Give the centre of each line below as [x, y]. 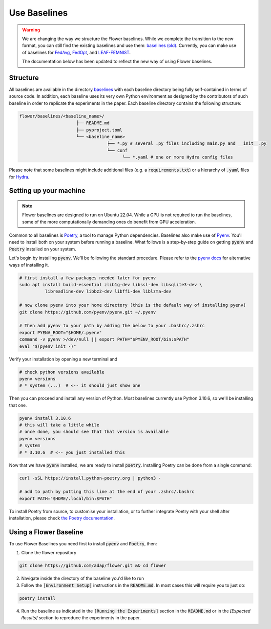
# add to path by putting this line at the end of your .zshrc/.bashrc [107, 492]
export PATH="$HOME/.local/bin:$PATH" [66, 498]
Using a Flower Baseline [46, 532]
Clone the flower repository [49, 553]
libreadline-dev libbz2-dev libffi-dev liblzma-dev [108, 292]
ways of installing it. [29, 265]
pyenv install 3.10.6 [45, 418]
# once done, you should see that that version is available [94, 432]
